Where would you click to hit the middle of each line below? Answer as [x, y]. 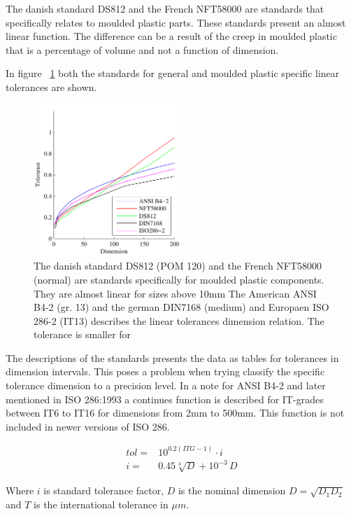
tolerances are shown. [51, 86]
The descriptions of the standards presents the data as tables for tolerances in [172, 357]
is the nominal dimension [232, 490]
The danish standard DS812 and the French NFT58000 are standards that [165, 8]
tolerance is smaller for [83, 334]
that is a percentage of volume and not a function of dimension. [142, 49]
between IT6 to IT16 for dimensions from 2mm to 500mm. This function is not [175, 413]
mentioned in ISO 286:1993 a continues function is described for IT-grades [165, 399]
